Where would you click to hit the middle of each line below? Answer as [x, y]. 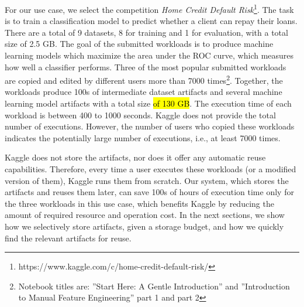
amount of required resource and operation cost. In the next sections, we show [145, 215]
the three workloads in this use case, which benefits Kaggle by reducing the [139, 203]
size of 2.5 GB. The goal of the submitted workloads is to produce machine [139, 44]
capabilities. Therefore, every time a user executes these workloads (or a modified [151, 169]
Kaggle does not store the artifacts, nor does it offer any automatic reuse [135, 157]
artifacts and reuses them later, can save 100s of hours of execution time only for [149, 192]
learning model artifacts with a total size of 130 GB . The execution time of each [148, 103]
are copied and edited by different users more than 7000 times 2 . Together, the [144, 79]
